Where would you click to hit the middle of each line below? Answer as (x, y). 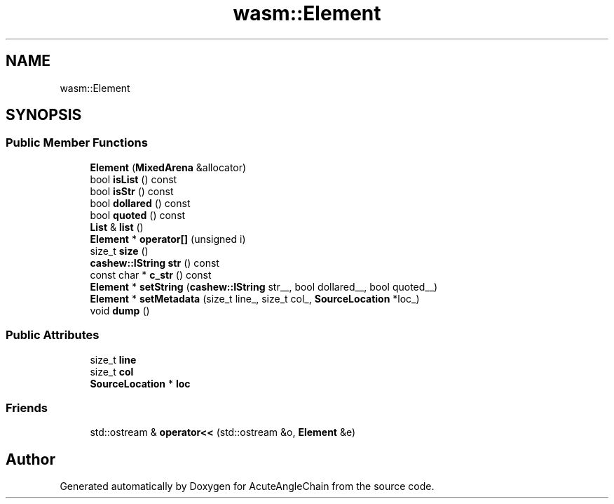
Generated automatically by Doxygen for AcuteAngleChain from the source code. (247, 486)
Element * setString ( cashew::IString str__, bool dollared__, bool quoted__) (264, 286)
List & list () (117, 227)
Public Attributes (53, 335)
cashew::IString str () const (155, 263)
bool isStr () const (132, 191)
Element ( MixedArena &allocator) (168, 167)
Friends (27, 407)
